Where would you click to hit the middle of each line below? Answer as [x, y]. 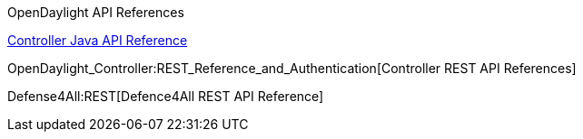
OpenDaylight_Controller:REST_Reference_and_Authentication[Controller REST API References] [292, 68]
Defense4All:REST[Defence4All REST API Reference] [166, 96]
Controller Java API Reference [98, 40]
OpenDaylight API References [96, 12]
